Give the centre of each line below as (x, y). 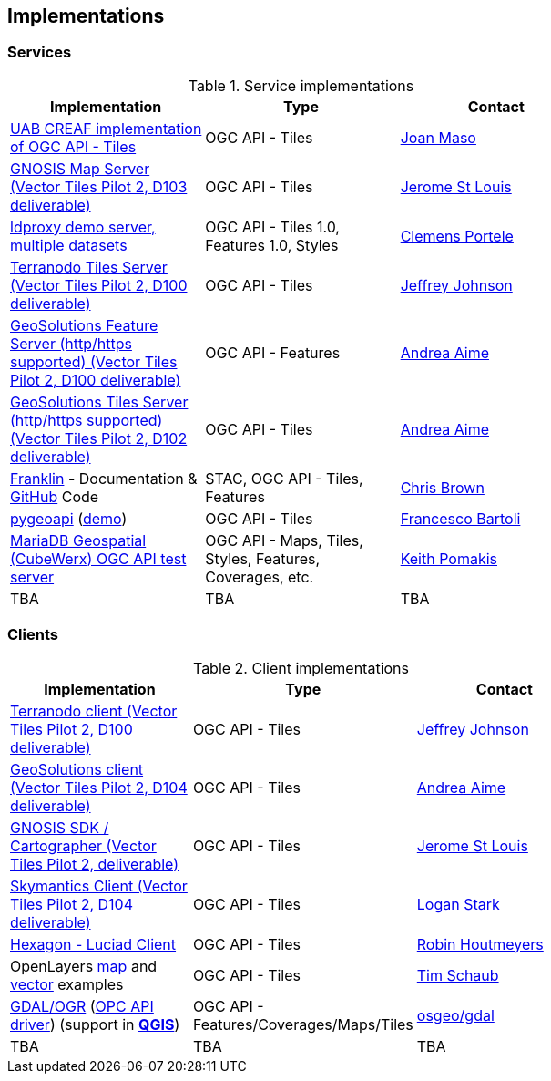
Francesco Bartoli (460, 518)
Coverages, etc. (260, 577)
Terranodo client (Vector (94, 710)
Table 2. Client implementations (301, 668)
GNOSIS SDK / (60, 827)
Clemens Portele (457, 236)
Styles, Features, (263, 558)
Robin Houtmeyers (480, 944)
